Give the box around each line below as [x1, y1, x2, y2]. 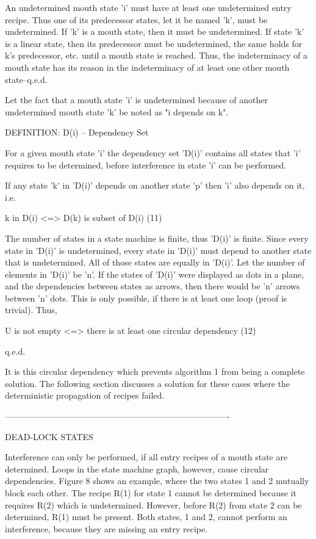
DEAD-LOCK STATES [5, 430, 93, 443]
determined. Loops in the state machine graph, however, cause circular [5, 462, 269, 475]
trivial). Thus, [5, 303, 57, 316]
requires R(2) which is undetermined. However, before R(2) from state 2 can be [5, 498, 302, 511]
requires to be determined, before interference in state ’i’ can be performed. [5, 158, 287, 171]
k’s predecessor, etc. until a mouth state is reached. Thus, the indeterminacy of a [5, 49, 308, 62]
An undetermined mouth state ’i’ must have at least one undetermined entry [5, 1, 292, 13]
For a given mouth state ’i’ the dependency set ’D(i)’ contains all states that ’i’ [5, 146, 301, 159]
